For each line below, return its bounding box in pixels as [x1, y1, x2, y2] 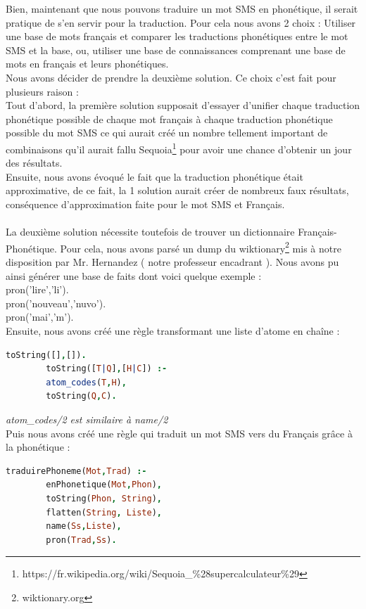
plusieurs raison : [6, 84, 79, 98]
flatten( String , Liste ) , [46, 507, 162, 518]
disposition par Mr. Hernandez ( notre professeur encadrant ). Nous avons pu [6, 255, 339, 269]
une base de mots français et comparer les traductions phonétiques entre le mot [6, 29, 348, 44]
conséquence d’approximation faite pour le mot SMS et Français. [6, 196, 285, 211]
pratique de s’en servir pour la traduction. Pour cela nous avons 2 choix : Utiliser [6, 15, 356, 30]
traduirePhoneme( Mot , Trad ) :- [6, 466, 147, 476]
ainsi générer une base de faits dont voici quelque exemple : [6, 268, 262, 283]
